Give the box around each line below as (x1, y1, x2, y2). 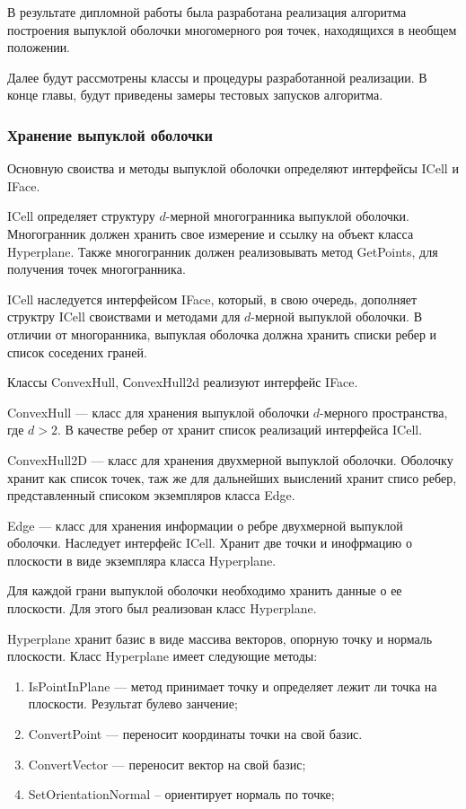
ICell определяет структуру (7, 207, 155, 225)
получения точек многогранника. (7, 259, 186, 278)
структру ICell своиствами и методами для (7, 307, 241, 326)
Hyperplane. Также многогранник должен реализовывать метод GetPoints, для (7, 242, 438, 260)
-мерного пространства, (320, 402, 448, 421)
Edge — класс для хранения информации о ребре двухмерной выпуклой (7, 515, 403, 534)
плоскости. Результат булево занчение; (28, 694, 238, 713)
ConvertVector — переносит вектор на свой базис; (28, 754, 306, 773)
